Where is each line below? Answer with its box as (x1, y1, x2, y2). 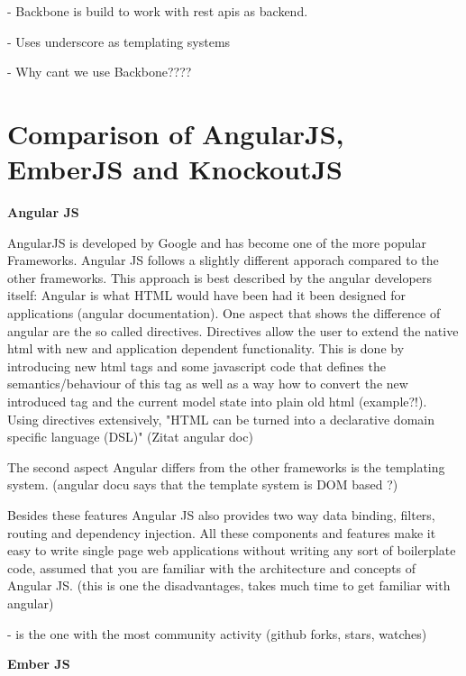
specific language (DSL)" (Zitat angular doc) (7, 427, 253, 446)
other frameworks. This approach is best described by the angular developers (7, 268, 432, 287)
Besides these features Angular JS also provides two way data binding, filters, (7, 506, 435, 524)
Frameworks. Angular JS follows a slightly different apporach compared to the (7, 251, 439, 269)
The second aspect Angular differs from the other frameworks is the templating (7, 457, 445, 476)
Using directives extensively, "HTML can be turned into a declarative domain (7, 409, 434, 428)
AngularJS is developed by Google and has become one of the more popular (7, 233, 426, 251)
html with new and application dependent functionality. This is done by (7, 339, 405, 358)
